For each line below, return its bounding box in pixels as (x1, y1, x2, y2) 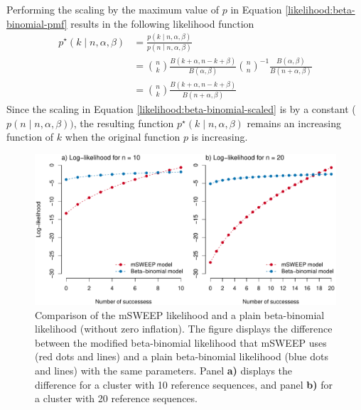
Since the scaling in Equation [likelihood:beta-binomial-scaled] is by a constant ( (6, 102, 356, 117)
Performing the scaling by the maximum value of (6, 2, 220, 16)
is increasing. (191, 129, 248, 144)
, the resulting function (73, 115, 174, 130)
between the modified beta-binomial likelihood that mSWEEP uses (35, 335, 327, 350)
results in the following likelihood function (70, 16, 254, 31)
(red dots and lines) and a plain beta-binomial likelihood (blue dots (35, 349, 328, 364)
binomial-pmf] (6, 16, 68, 31)
